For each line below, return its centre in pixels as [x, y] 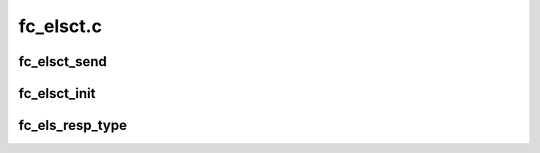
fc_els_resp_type [73, 125]
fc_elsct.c [60, 26]
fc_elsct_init [57, 93]
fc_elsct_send [62, 61]
